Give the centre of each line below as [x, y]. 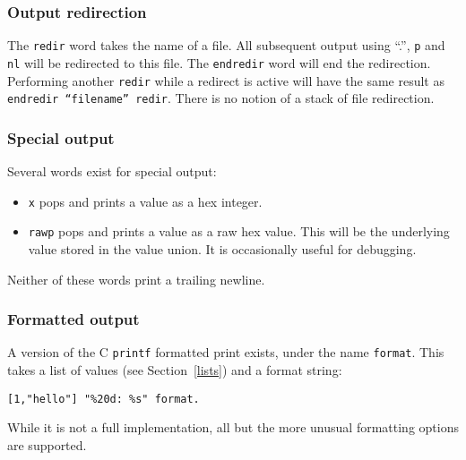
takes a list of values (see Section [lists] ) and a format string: [175, 370]
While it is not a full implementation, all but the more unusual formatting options [233, 427]
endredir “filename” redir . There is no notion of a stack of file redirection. [221, 98]
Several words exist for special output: [112, 171]
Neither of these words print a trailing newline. [136, 279]
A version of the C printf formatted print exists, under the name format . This [226, 352]
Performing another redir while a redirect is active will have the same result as [226, 80]
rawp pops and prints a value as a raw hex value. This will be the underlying [239, 231]
